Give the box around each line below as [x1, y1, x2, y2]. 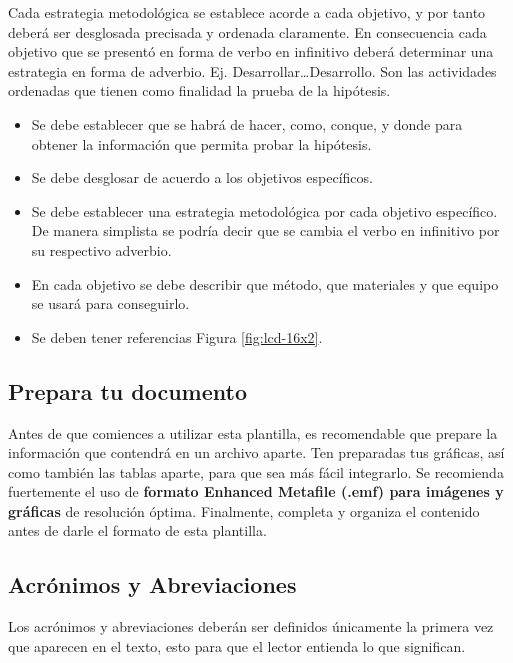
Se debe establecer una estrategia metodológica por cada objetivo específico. [31, 200, 498, 221]
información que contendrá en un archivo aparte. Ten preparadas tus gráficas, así [8, 442, 505, 463]
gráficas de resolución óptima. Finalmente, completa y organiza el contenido [8, 500, 480, 521]
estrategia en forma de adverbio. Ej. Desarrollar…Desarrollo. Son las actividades [8, 60, 497, 81]
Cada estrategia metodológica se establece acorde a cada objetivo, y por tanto [8, 2, 486, 22]
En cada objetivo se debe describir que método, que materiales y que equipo [31, 273, 499, 294]
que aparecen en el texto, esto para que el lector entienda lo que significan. [8, 635, 466, 656]
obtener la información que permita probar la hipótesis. [31, 133, 372, 154]
